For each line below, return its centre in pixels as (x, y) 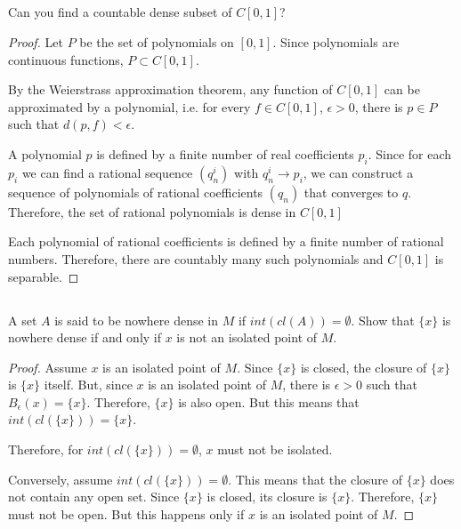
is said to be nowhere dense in (136, 320)
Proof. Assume (48, 367)
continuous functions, (66, 59)
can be (402, 89)
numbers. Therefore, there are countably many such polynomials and (196, 258)
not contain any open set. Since (94, 497)
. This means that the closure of (315, 479)
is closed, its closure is (267, 497)
